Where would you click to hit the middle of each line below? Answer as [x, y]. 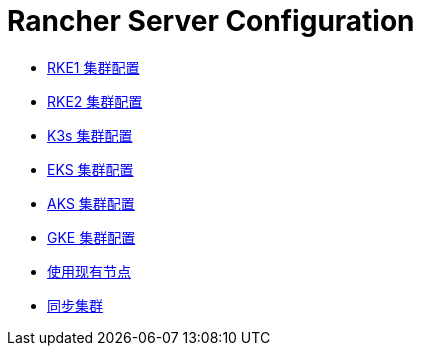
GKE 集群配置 [91, 237]
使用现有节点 [89, 271]
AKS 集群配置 [91, 203]
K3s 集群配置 [90, 135]
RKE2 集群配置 [95, 101]
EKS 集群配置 [90, 169]
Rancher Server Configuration [211, 21]
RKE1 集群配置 [93, 67]
